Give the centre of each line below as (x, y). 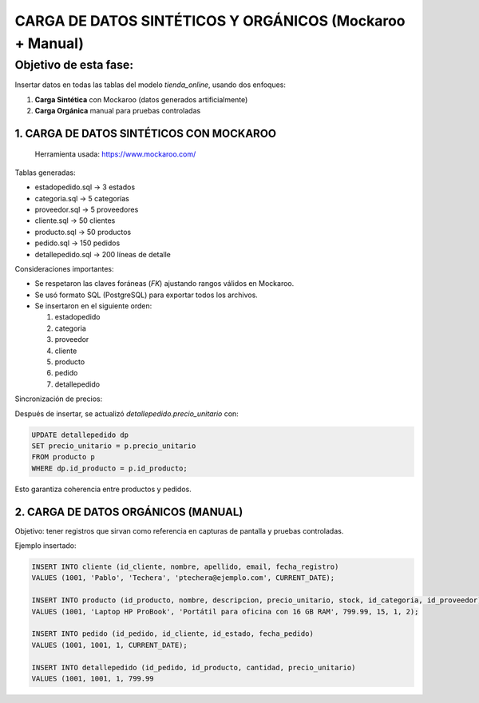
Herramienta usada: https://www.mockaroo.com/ (115, 154)
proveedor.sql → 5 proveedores (87, 209)
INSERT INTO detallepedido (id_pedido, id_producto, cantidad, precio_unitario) (194, 667)
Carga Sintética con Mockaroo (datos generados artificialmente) (141, 99)
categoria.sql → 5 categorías (82, 198)
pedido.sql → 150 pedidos (77, 243)
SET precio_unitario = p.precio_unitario (114, 446)
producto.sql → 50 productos (83, 232)
